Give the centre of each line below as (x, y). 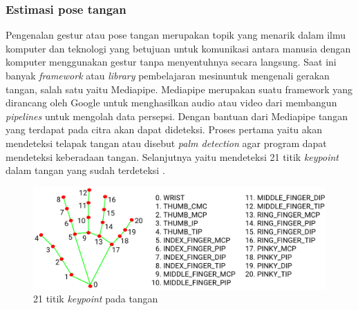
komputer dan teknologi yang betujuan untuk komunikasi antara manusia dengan (178, 48)
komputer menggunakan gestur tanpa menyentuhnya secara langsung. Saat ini (171, 62)
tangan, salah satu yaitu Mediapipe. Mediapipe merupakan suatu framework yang (179, 89)
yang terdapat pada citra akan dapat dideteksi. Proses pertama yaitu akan (164, 129)
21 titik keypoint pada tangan (96, 299)
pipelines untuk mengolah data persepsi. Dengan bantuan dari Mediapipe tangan (177, 116)
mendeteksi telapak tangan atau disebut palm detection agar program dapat (166, 143)
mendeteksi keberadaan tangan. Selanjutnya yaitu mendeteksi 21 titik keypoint (172, 156)
